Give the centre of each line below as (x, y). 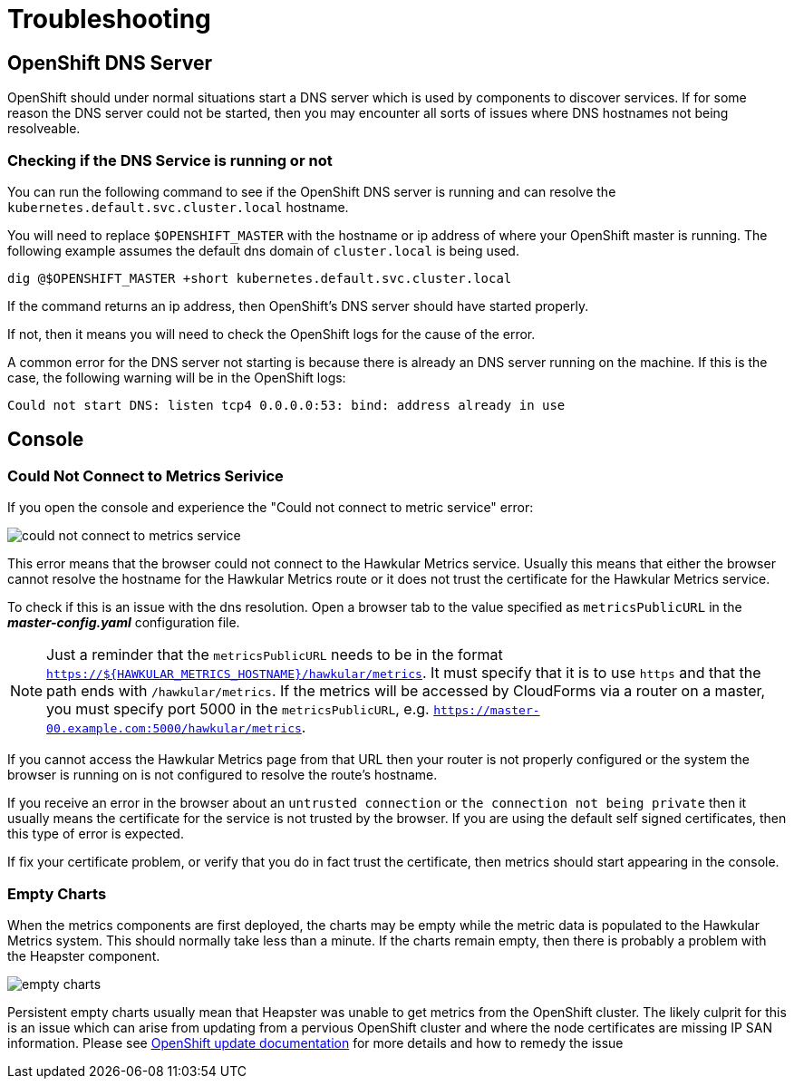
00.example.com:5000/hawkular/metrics (174, 729)
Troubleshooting (109, 19)
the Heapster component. (84, 955)
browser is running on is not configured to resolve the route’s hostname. (223, 775)
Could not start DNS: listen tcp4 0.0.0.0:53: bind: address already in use (286, 405)
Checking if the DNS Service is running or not (170, 160)
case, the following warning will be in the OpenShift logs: (177, 377)
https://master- (487, 711)
